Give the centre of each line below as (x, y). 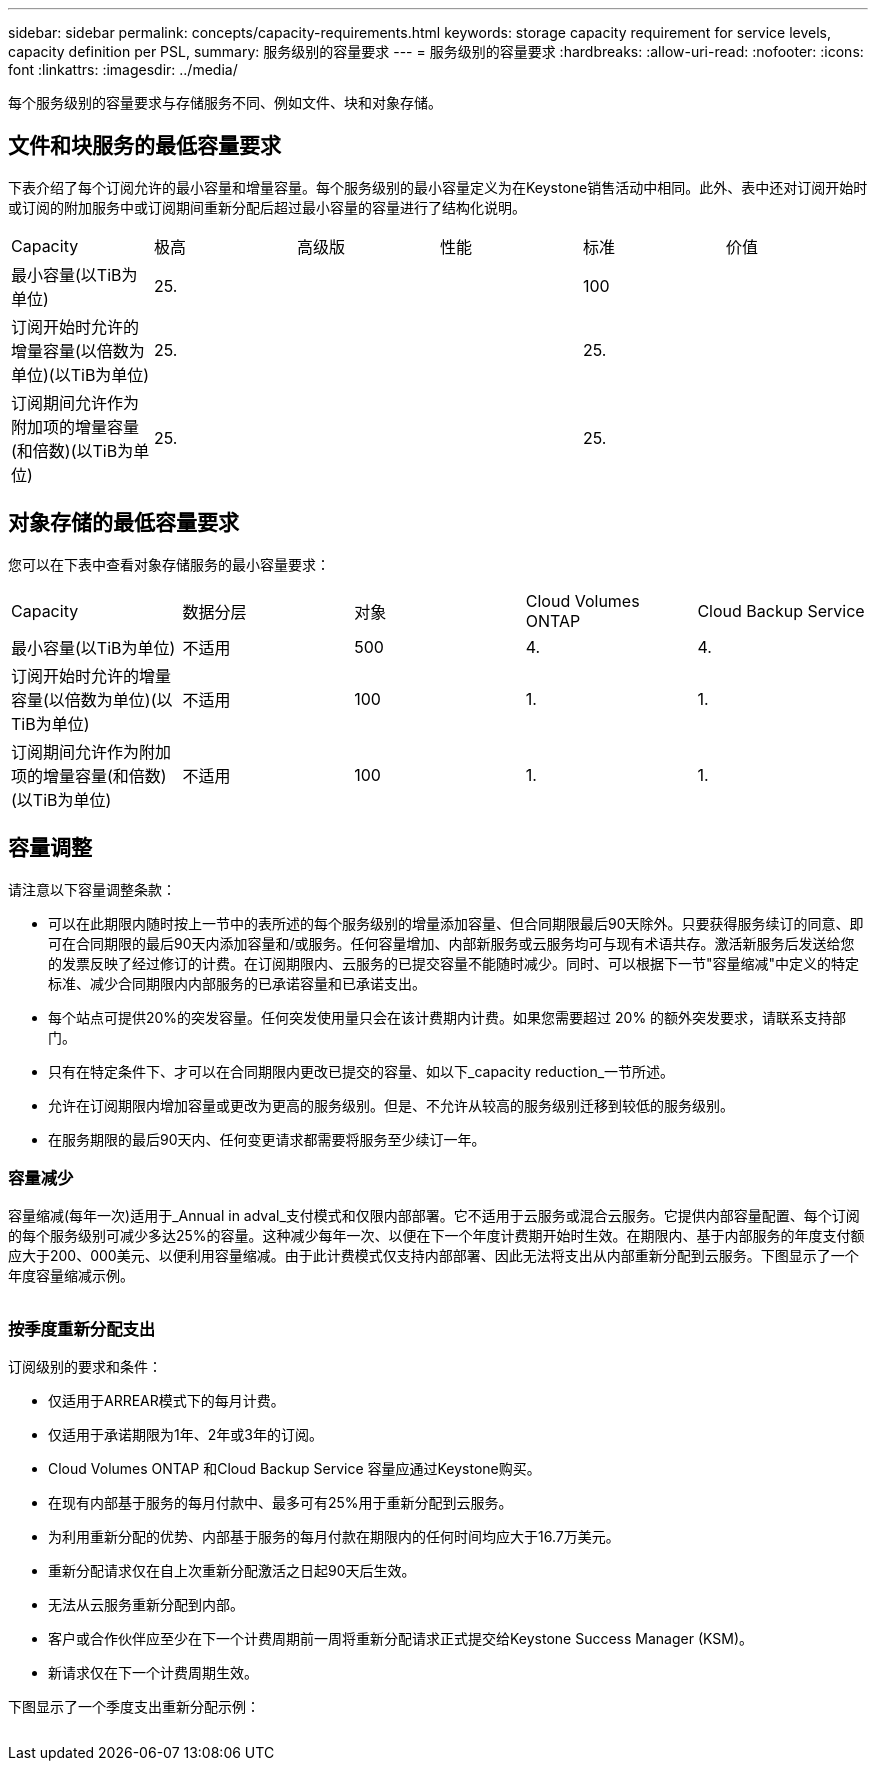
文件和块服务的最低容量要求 (144, 146)
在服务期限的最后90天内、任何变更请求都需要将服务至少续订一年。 (267, 1139)
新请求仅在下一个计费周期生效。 (153, 1673)
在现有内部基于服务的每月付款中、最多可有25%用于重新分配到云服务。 (280, 1503)
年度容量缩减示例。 (71, 1276)
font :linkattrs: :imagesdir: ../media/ (123, 69)
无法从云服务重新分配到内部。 (146, 1605)
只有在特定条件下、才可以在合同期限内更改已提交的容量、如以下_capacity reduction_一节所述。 (361, 1071)
